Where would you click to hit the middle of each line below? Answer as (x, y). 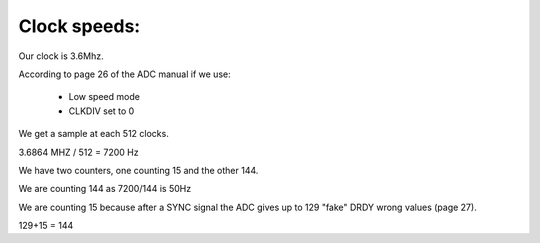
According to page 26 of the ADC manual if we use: (124, 74)
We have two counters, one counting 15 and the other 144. (138, 170)
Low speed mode (104, 97)
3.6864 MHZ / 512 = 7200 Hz (78, 152)
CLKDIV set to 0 (101, 111)
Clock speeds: (79, 26)
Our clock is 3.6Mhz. (61, 56)
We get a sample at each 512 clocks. (93, 134)
